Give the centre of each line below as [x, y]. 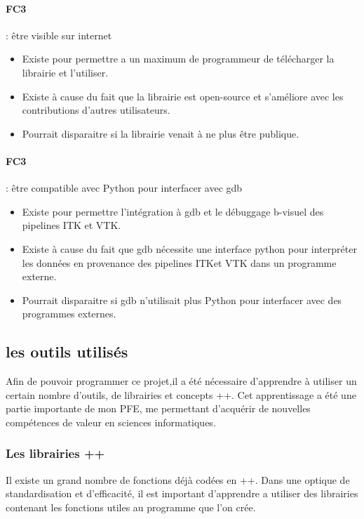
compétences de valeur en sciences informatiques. [111, 422]
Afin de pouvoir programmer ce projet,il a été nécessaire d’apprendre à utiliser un [181, 381]
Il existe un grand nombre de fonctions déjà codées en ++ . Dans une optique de [178, 479]
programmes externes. [69, 314]
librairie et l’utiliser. [65, 72]
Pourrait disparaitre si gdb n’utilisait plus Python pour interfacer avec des [182, 300]
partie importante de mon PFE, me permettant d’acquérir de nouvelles [158, 408]
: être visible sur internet [59, 35]
